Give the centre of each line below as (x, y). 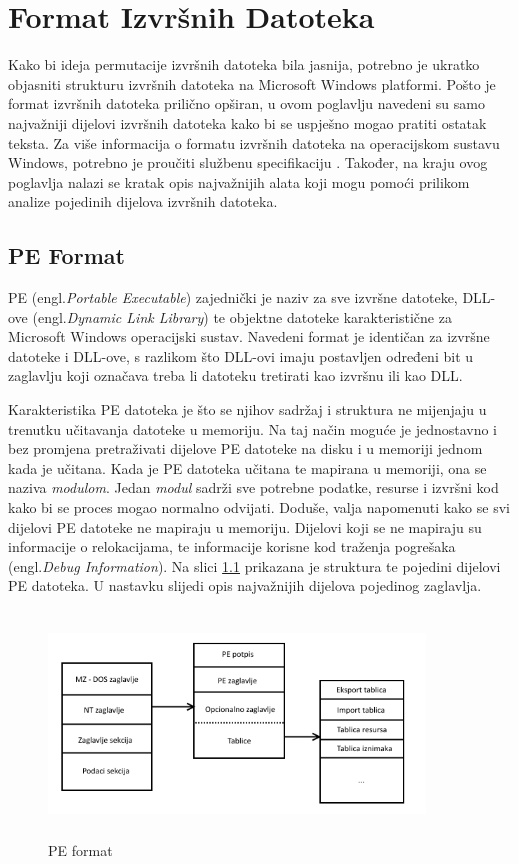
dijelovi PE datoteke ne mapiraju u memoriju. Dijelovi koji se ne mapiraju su (245, 526)
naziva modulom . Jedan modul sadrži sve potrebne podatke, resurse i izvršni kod (253, 487)
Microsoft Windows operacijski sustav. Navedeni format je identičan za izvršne (249, 336)
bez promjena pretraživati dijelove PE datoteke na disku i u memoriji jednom (245, 448)
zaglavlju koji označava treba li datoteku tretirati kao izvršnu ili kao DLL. (235, 375)
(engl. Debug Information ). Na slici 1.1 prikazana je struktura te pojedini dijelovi (254, 565)
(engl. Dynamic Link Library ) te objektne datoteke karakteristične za (242, 316)
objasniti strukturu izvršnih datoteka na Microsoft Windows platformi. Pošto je (252, 83)
